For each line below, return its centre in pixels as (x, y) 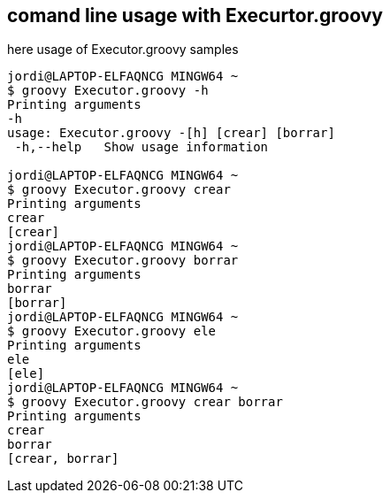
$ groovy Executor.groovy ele (112, 331)
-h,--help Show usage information (141, 147)
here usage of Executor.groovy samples (123, 50)
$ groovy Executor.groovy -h (108, 91)
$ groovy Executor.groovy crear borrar (145, 402)
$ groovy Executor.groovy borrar (123, 261)
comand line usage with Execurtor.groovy (195, 15)
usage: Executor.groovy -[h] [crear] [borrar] (171, 133)
